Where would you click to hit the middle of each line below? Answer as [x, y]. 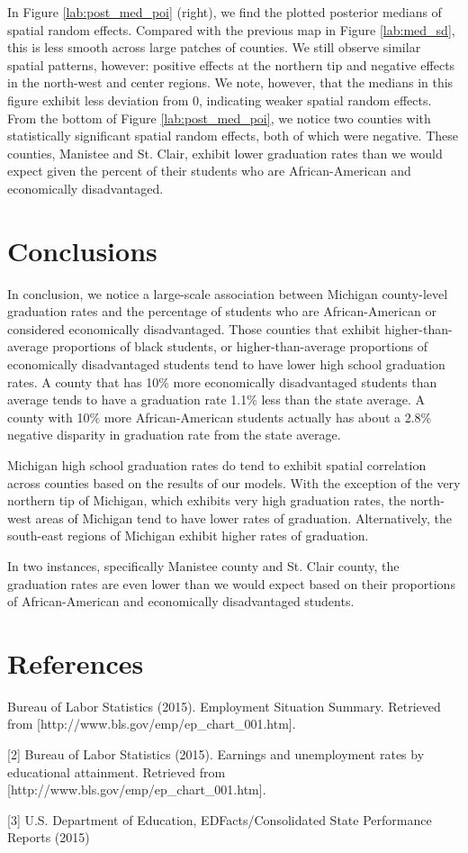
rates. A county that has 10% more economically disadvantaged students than [222, 381]
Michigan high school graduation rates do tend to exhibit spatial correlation [217, 465]
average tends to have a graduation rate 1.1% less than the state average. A [216, 399]
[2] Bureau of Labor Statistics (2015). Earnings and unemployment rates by [216, 754]
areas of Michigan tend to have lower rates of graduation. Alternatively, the [243, 517]
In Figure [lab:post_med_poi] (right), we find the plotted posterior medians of [225, 12]
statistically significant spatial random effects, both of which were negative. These [233, 136]
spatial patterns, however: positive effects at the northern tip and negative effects [231, 64]
